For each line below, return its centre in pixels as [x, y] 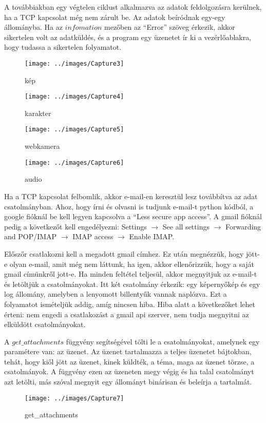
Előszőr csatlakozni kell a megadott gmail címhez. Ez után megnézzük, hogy [124, 253]
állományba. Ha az [33, 27]
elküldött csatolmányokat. [45, 324]
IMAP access [93, 236]
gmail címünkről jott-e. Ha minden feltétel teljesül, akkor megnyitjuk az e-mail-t [131, 274]
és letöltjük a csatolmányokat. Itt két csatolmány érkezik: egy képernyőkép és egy [132, 284]
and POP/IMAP [31, 236]
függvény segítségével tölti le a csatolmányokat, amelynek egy [163, 341]
